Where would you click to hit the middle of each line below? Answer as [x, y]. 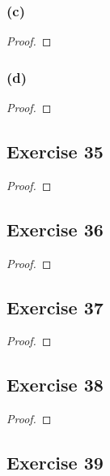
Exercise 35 [55, 151]
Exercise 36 [55, 229]
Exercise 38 [55, 385]
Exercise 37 [55, 307]
